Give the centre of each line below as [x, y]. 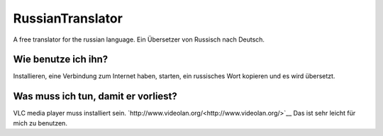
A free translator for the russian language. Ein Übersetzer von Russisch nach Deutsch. [139, 39]
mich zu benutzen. [40, 123]
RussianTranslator [68, 18]
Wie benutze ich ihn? [61, 60]
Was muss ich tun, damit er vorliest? [95, 96]
